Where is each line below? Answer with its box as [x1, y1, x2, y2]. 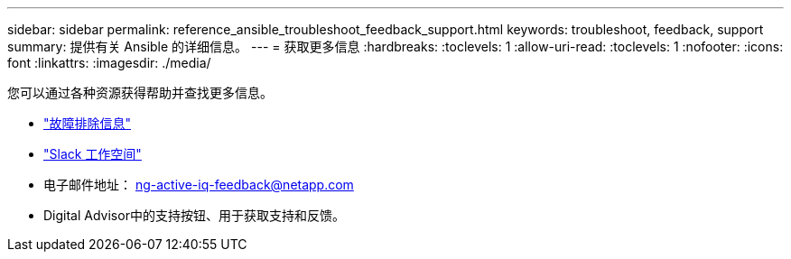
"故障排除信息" [43, 116, 132, 131]
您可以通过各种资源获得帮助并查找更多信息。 [7, 85, 273, 100]
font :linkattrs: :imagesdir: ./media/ [7, 55, 211, 70]
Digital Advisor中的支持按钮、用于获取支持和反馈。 [43, 208, 345, 223]
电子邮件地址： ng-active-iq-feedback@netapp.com [43, 177, 354, 192]
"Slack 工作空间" [43, 146, 142, 162]
